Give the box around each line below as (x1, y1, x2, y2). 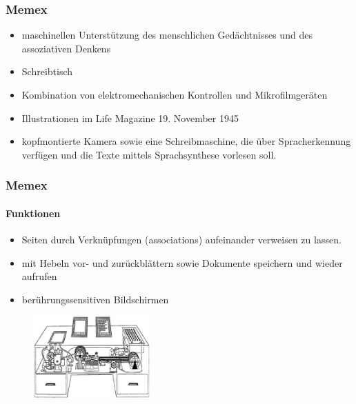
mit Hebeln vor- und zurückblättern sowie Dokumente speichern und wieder (21, 255, 343, 270)
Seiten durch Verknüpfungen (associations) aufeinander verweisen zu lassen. (21, 232, 342, 247)
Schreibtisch (21, 64, 73, 79)
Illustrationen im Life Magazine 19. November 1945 (21, 110, 239, 125)
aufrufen (21, 269, 57, 283)
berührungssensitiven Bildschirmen (21, 292, 169, 306)
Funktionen (6, 205, 61, 220)
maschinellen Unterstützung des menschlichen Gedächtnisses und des (21, 28, 313, 42)
